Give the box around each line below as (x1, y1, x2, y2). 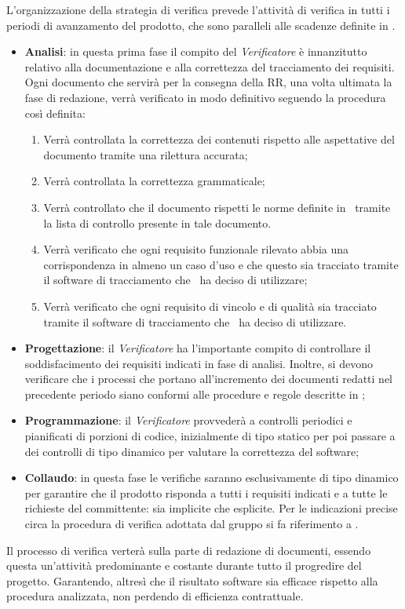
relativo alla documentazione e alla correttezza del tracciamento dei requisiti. (24, 58, 395, 75)
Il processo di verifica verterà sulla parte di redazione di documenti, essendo (6, 542, 371, 558)
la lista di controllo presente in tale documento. (43, 214, 272, 231)
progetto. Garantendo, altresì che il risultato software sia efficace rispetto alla (6, 572, 378, 589)
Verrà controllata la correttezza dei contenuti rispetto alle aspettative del (43, 131, 395, 148)
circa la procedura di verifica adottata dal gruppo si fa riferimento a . (24, 516, 359, 532)
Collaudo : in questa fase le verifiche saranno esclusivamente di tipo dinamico (24, 469, 399, 486)
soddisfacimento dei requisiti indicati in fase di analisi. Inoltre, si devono (24, 355, 373, 371)
